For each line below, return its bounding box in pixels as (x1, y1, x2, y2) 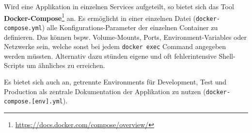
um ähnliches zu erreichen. (26, 60, 105, 70)
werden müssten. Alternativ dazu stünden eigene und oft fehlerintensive (4, 50, 217, 61)
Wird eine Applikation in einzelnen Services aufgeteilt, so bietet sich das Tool (4, 1, 234, 11)
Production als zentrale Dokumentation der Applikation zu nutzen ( (4, 86, 206, 96)
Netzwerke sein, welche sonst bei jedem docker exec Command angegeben (4, 41, 226, 51)
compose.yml (4, 24, 42, 32)
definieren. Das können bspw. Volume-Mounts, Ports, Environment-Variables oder (4, 32, 247, 42)
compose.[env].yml (4, 98, 63, 105)
